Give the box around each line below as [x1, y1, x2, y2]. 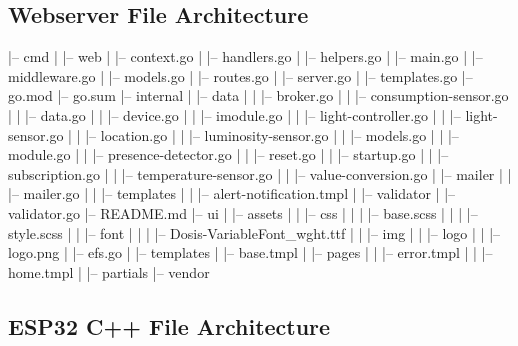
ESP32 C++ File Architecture [8, 310, 331, 341]
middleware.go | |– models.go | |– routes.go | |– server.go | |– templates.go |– [8, 65, 473, 86]
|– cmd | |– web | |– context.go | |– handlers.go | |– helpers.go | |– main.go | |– [8, 46, 483, 67]
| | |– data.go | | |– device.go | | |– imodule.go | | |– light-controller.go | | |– [8, 104, 461, 125]
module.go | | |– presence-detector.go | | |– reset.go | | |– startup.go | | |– [8, 144, 449, 165]
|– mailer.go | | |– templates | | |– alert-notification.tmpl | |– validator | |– [8, 183, 456, 204]
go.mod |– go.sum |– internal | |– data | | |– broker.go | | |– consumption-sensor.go [8, 85, 509, 106]
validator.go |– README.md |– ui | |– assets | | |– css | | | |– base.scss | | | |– [8, 202, 478, 223]
